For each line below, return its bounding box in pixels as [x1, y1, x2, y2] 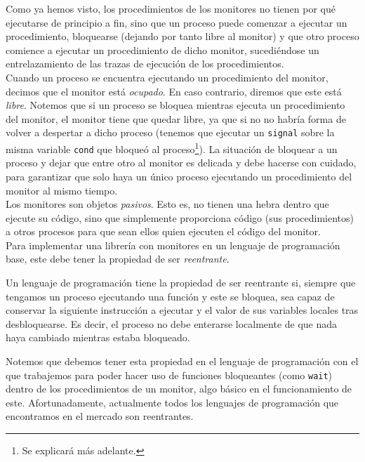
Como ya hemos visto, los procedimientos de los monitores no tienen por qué [6, 1, 336, 15]
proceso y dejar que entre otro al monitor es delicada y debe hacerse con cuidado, [6, 155, 357, 170]
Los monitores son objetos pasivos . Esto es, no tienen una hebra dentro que [6, 197, 329, 211]
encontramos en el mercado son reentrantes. [6, 409, 194, 423]
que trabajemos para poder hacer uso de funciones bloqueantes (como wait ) [6, 367, 333, 382]
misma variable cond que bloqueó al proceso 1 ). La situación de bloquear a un [6, 140, 338, 156]
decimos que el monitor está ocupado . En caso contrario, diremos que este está [6, 84, 342, 98]
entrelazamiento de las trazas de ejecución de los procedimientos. [6, 56, 284, 71]
